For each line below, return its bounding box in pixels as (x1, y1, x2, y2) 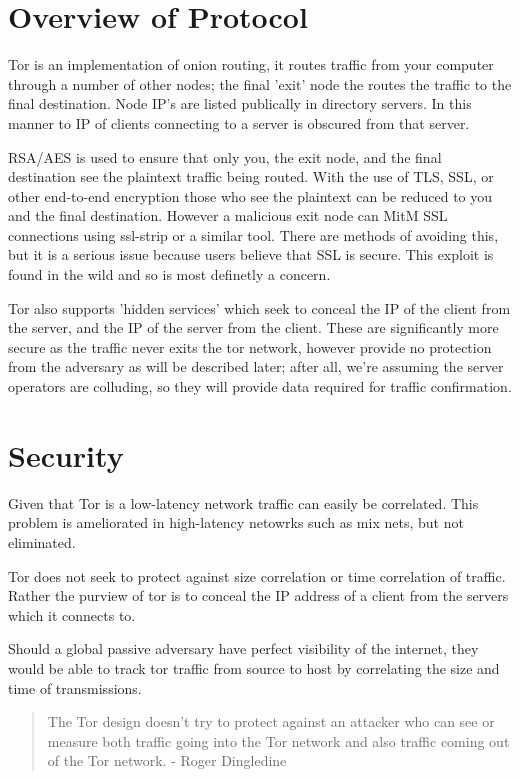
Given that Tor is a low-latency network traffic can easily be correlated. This (8, 492, 479, 513)
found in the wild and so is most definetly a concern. (8, 264, 331, 285)
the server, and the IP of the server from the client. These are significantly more (8, 317, 499, 338)
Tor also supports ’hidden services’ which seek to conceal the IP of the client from (8, 297, 511, 318)
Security (8, 434, 124, 475)
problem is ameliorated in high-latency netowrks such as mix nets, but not (8, 512, 464, 533)
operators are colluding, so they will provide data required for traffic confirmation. (8, 376, 512, 397)
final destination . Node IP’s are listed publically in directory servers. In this (8, 93, 472, 114)
